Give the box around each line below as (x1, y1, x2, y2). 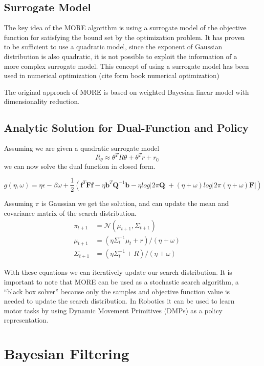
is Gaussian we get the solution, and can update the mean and (41, 198, 229, 208)
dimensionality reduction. (4, 96, 80, 106)
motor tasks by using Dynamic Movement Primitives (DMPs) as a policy (4, 305, 222, 315)
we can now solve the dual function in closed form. (4, 161, 155, 171)
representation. (4, 315, 48, 325)
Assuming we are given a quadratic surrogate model (4, 143, 159, 153)
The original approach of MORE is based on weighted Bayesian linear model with (4, 86, 249, 97)
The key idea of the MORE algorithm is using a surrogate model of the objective (4, 22, 246, 33)
